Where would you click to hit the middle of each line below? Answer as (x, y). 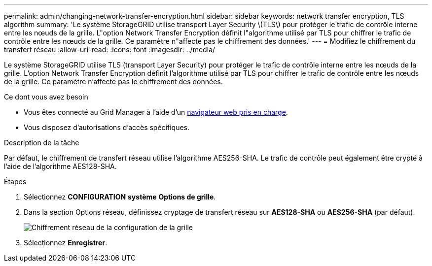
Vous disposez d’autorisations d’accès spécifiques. (107, 127)
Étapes (15, 182)
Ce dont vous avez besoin (46, 97)
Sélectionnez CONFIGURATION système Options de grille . (120, 197)
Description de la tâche (42, 143)
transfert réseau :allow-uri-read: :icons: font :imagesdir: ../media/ (109, 50)
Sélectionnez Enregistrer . (66, 243)
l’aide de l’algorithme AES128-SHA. (60, 166)
